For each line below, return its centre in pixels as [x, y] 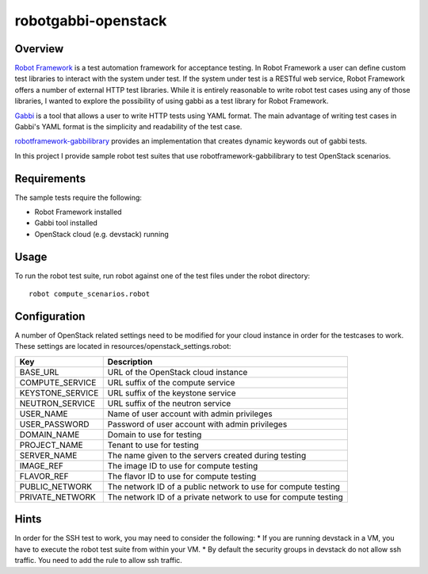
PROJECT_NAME [51, 445]
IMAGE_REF [41, 465]
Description [130, 362]
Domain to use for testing [155, 434]
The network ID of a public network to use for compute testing [224, 486]
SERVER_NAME [48, 455]
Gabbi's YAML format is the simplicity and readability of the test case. [128, 127]
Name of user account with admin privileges [190, 414]
